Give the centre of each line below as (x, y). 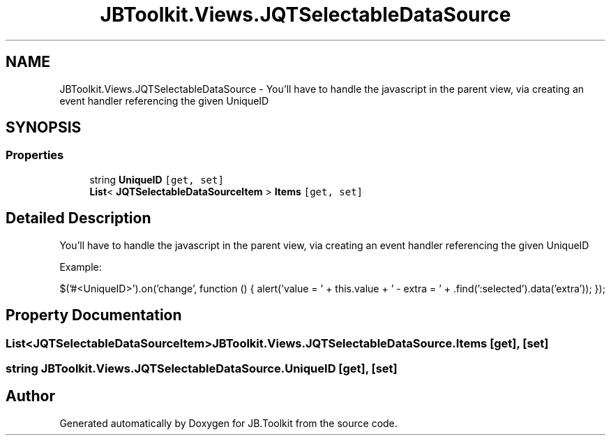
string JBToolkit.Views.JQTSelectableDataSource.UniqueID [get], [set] (202, 368)
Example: (81, 267)
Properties (35, 155)
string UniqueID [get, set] (157, 179)
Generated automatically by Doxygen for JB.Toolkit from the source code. (228, 423)
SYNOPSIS (44, 128)
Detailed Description (78, 218)
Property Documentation (94, 315)
